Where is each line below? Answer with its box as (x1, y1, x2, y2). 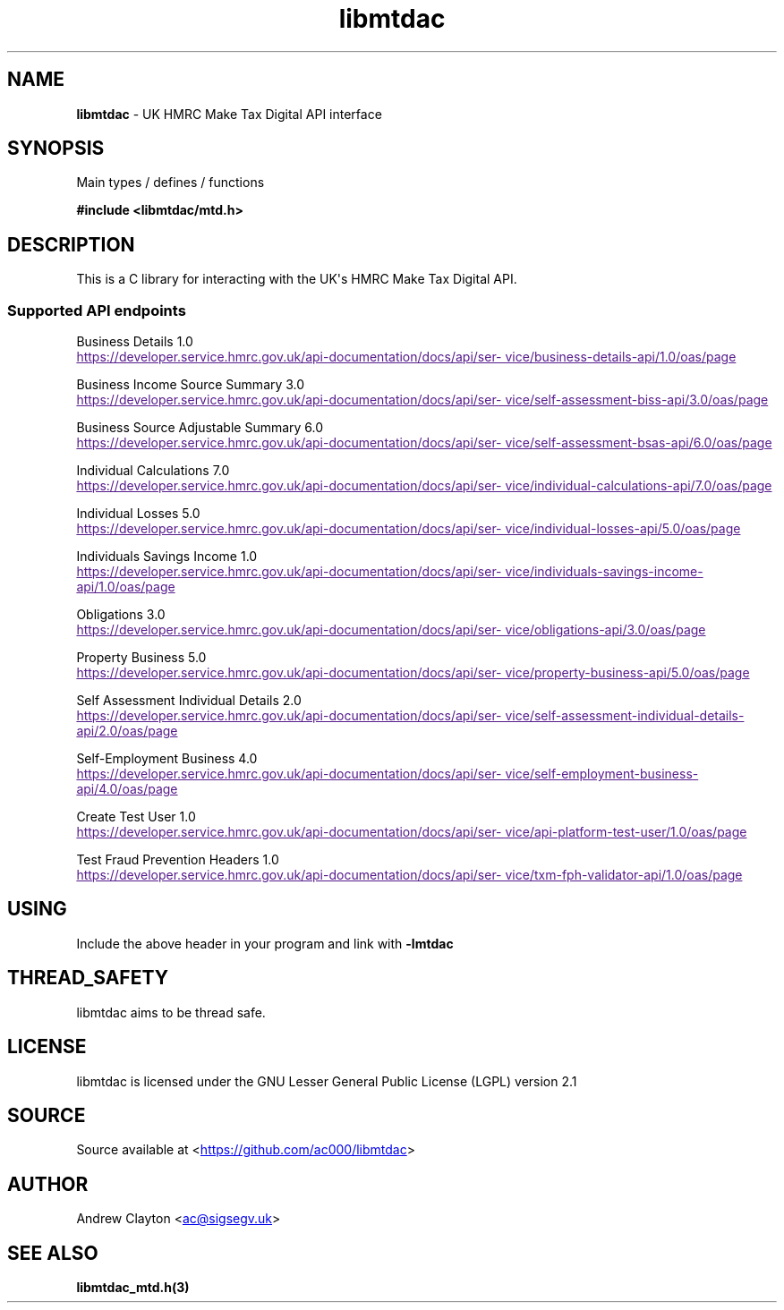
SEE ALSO (7, 1241, 98, 1264)
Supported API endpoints (7, 301, 186, 319)
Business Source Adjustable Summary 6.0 (76, 420, 324, 436)
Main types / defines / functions (76, 174, 265, 191)
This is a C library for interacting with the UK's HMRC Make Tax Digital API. (76, 271, 517, 287)
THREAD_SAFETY (7, 966, 169, 990)
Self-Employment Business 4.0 (76, 751, 258, 767)
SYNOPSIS (7, 137, 105, 160)
